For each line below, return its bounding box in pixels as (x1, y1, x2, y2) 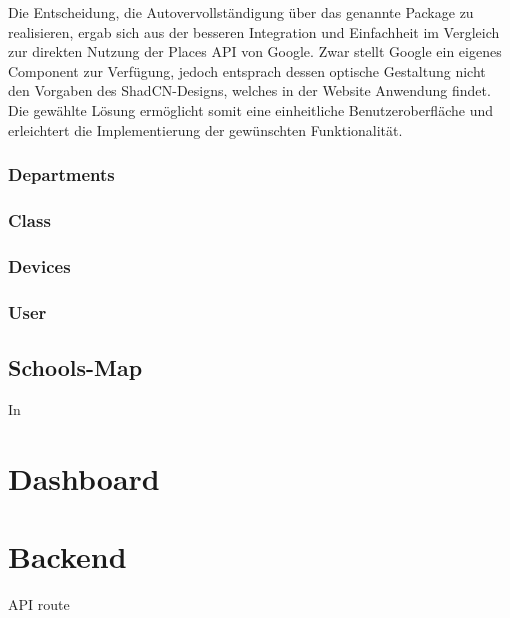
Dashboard (8, 457, 160, 498)
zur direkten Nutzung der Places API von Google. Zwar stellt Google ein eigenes (8, 41, 502, 62)
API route (8, 593, 70, 614)
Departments (8, 162, 115, 187)
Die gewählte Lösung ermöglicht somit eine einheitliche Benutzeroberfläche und (8, 99, 493, 120)
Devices (8, 253, 71, 278)
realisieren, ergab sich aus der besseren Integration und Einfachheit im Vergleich (8, 21, 500, 42)
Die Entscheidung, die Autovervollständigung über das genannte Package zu (8, 2, 474, 22)
